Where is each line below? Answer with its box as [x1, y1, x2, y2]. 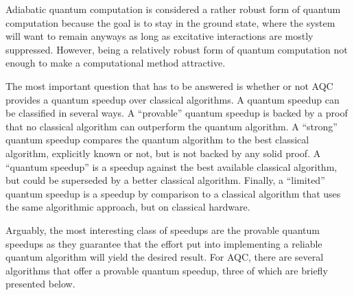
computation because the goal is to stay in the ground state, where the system [5, 15, 335, 29]
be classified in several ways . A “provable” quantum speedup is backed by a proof [5, 106, 348, 120]
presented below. [5, 276, 75, 291]
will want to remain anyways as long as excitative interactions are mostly [5, 29, 314, 43]
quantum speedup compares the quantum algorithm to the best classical [5, 132, 309, 147]
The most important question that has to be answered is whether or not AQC [5, 78, 333, 93]
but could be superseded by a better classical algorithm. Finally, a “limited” [5, 173, 325, 187]
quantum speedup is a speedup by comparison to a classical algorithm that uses [5, 186, 341, 200]
